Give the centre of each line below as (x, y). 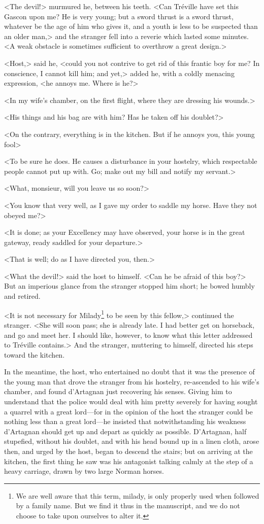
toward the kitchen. (35, 354)
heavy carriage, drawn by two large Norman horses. (84, 471)
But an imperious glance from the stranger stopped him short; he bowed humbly (129, 286)
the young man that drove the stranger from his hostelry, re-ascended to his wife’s (132, 381)
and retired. (22, 296)
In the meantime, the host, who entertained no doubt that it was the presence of (129, 372)
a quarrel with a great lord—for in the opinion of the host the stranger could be (128, 411)
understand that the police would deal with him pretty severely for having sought (131, 401)
